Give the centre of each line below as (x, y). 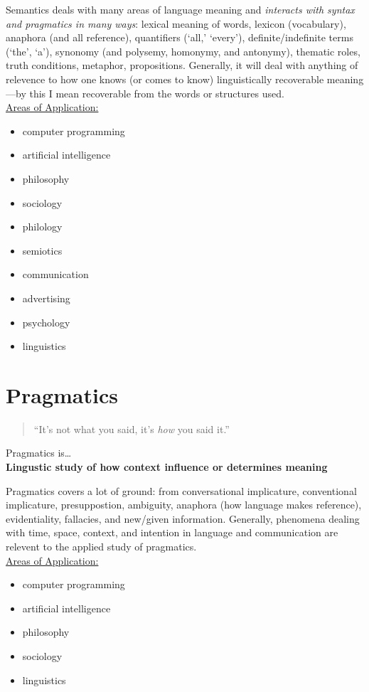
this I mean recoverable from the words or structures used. (157, 93)
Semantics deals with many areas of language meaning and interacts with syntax (180, 9)
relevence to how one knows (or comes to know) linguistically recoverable (165, 79)
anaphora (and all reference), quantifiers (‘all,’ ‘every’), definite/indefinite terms (180, 37)
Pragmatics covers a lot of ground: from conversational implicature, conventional (181, 490)
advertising (46, 298)
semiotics (42, 250)
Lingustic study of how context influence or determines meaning (167, 467)
